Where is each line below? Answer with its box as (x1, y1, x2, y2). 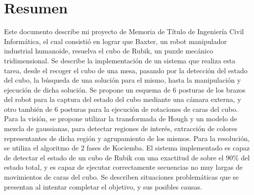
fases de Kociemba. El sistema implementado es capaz (86, 143, 250, 153)
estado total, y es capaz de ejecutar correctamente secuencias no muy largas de (4, 162, 243, 172)
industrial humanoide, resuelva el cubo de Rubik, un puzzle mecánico (4, 46, 213, 56)
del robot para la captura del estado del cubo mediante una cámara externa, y (4, 94, 241, 104)
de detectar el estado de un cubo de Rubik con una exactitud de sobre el (4, 152, 224, 162)
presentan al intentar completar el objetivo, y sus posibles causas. (4, 181, 202, 192)
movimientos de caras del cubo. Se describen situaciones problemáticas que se (4, 172, 239, 182)
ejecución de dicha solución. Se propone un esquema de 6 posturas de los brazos (4, 84, 246, 95)
